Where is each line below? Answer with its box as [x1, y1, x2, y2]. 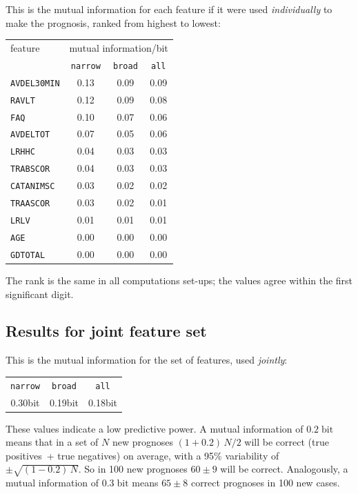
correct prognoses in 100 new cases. [190, 475, 340, 490]
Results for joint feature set [6, 320, 207, 342]
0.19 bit [49, 395, 79, 409]
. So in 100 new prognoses [78, 462, 188, 476]
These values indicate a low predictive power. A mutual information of [6, 421, 304, 435]
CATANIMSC [10, 181, 55, 192]
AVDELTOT [10, 130, 50, 140]
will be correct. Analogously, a [220, 462, 348, 476]
